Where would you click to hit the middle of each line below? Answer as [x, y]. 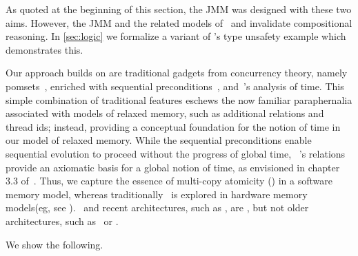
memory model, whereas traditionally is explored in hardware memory [157, 194]
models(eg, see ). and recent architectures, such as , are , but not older [157, 207]
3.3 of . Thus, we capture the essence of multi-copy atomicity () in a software [169, 181]
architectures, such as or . [62, 221]
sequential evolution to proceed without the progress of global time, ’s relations [176, 153]
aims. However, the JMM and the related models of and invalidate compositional [179, 22]
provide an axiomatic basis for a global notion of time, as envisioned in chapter [173, 167]
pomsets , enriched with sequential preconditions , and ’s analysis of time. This [175, 86]
